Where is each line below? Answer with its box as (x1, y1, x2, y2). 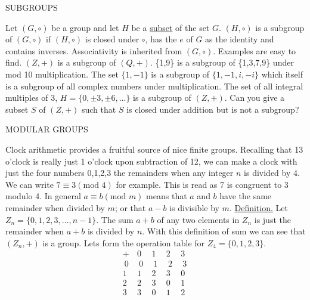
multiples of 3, (5, 91, 58, 104)
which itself (261, 67, 303, 80)
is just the (254, 213, 291, 225)
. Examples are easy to (213, 44, 296, 57)
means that (146, 190, 187, 202)
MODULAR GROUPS (5, 123, 88, 135)
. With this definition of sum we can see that (142, 225, 306, 237)
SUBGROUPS (5, 1, 58, 13)
